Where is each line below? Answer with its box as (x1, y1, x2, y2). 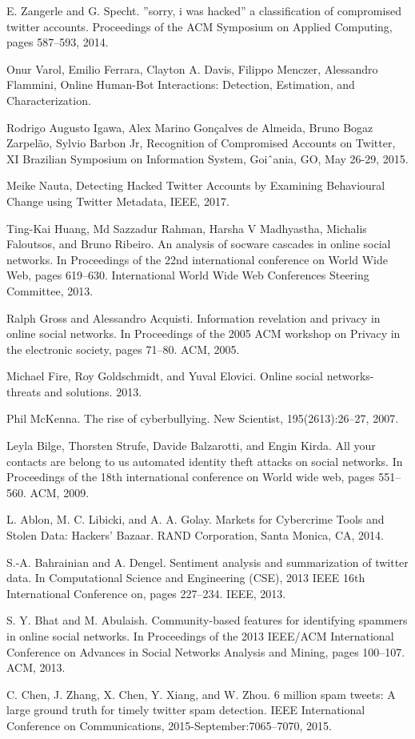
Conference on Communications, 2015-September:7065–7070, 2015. (6, 717, 332, 733)
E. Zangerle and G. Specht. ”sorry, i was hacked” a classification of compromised (6, 2, 401, 18)
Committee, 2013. (6, 282, 94, 299)
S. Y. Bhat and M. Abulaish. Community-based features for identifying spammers (6, 612, 408, 629)
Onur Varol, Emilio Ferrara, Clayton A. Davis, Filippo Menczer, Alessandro (6, 60, 378, 77)
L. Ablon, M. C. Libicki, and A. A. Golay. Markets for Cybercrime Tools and (6, 511, 385, 528)
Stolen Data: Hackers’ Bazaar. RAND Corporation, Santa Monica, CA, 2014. (6, 527, 384, 544)
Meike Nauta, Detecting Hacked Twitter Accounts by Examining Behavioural (6, 177, 385, 194)
